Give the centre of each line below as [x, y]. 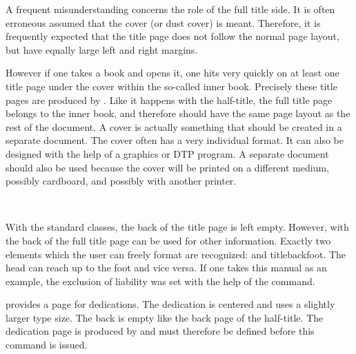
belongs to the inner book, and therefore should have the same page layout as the [178, 113]
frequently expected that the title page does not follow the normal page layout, [172, 36]
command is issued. [47, 345]
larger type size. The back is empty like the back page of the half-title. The [165, 317]
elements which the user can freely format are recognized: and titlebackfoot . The [176, 254]
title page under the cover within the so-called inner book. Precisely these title [171, 86]
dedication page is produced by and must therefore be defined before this [160, 331]
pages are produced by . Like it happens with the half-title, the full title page [169, 100]
